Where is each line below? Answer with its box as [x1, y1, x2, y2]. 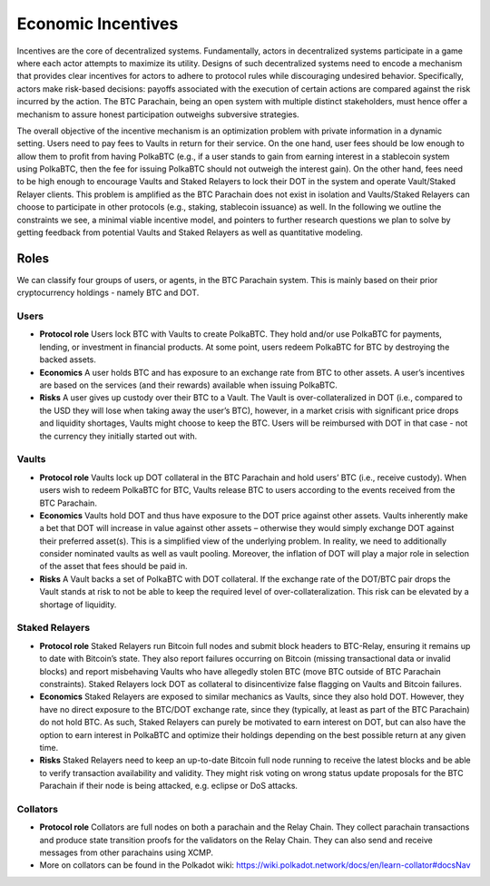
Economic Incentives [16, 14, 179, 34]
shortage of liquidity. [39, 599, 117, 610]
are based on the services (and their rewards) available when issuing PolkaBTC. [39, 379, 338, 390]
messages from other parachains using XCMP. [39, 847, 213, 858]
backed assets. [39, 354, 97, 365]
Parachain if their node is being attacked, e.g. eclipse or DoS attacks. [39, 781, 299, 792]
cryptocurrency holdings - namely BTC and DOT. [16, 287, 200, 299]
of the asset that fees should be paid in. [39, 561, 188, 572]
